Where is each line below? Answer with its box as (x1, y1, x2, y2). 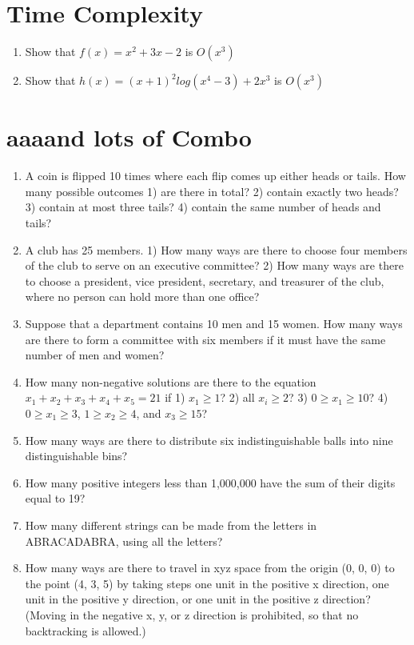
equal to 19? (25, 490, 86, 507)
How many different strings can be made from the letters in (25, 516, 317, 533)
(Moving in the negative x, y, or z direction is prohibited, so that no (25, 606, 359, 623)
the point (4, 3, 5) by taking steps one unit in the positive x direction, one (25, 575, 389, 591)
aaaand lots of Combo (6, 121, 252, 154)
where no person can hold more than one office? (25, 288, 260, 305)
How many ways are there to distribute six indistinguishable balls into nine (25, 431, 393, 448)
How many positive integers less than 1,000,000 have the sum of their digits (25, 474, 396, 491)
